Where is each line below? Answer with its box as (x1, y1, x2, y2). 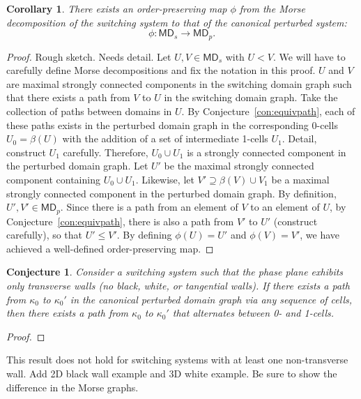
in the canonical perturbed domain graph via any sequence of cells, (70, 292, 353, 306)
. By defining (116, 227, 172, 242)
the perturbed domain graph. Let (6, 158, 148, 173)
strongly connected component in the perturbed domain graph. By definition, (6, 186, 337, 200)
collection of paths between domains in (6, 104, 172, 119)
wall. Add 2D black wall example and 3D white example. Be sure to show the (6, 366, 337, 380)
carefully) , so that (6, 227, 83, 242)
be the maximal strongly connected (164, 158, 314, 173)
